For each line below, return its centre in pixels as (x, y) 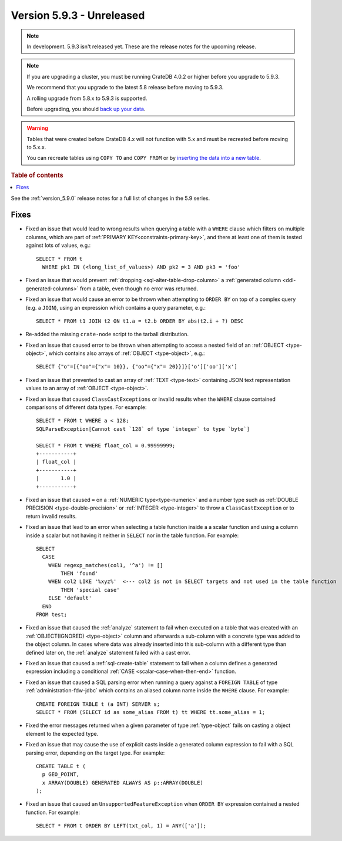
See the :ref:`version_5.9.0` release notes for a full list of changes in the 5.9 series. (110, 198)
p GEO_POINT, (61, 775)
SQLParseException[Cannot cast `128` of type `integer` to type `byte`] (143, 429)
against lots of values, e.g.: (58, 245)
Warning (37, 128)
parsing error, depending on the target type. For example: (95, 753)
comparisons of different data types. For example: (86, 407)
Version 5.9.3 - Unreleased (78, 15)
